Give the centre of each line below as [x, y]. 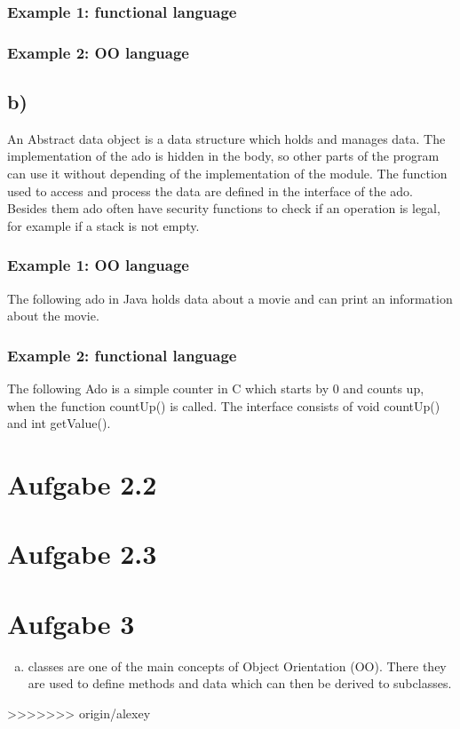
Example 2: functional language [122, 355]
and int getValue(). [59, 423]
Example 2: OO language [98, 52]
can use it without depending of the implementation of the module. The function [227, 174]
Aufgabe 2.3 [82, 554]
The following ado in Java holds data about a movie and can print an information [230, 298]
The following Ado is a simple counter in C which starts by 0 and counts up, [216, 388]
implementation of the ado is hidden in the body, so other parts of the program [223, 156]
